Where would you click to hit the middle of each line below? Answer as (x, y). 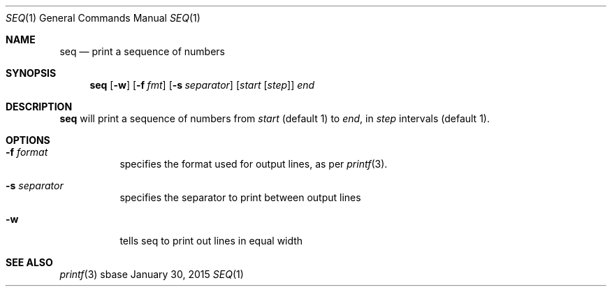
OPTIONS (28, 140)
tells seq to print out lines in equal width (211, 241)
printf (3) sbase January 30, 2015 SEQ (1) (152, 274)
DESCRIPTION (39, 107)
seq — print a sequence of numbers (143, 51)
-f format (27, 152)
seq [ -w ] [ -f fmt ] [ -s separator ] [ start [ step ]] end (202, 85)
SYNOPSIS (31, 73)
